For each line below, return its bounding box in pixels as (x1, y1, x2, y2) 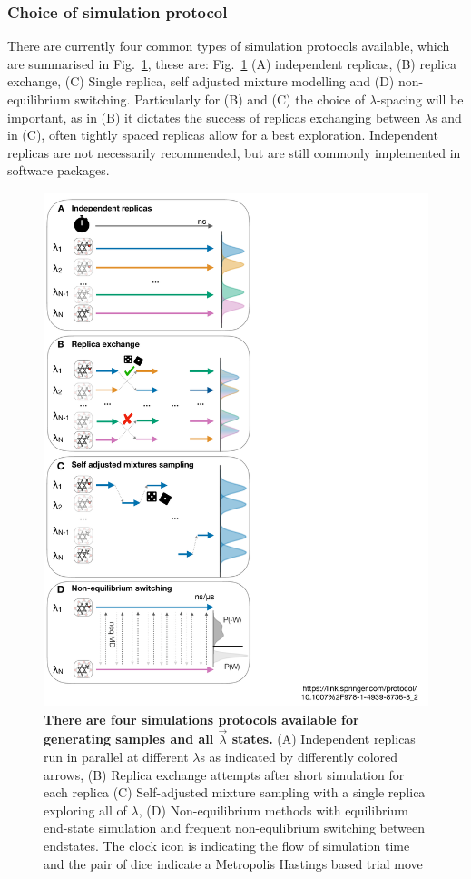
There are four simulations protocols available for (44, 709, 359, 728)
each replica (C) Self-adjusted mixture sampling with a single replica (44, 783, 426, 802)
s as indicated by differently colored (200, 747, 398, 766)
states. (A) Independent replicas (231, 729, 416, 748)
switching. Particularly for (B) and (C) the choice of (74, 90, 366, 108)
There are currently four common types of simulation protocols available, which (7, 36, 450, 55)
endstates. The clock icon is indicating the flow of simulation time (44, 836, 410, 854)
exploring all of (44, 800, 127, 819)
